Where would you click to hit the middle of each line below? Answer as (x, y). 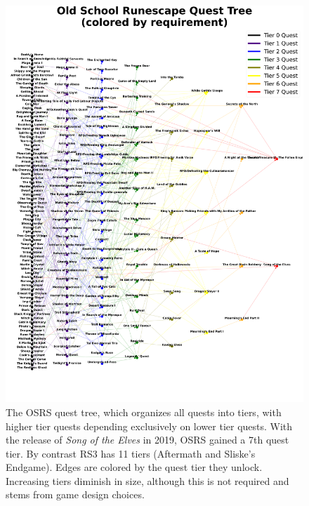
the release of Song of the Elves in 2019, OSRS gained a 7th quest (147, 440)
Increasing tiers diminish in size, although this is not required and (147, 480)
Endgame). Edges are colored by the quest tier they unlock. (134, 467)
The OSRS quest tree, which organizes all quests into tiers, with (144, 412)
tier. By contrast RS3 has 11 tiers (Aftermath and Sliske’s (131, 453)
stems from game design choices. (75, 494)
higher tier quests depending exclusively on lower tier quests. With (149, 426)
